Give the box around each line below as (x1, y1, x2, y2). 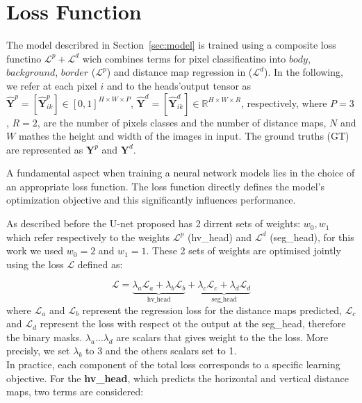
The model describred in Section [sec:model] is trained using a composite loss (6, 38, 336, 52)
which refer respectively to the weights (6, 229, 170, 244)
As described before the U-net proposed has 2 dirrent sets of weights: (6, 216, 301, 231)
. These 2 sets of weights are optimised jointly (146, 243, 341, 258)
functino (6, 51, 42, 65)
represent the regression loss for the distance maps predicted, (82, 302, 342, 317)
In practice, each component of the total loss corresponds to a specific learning (6, 357, 340, 372)
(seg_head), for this (270, 229, 354, 244)
